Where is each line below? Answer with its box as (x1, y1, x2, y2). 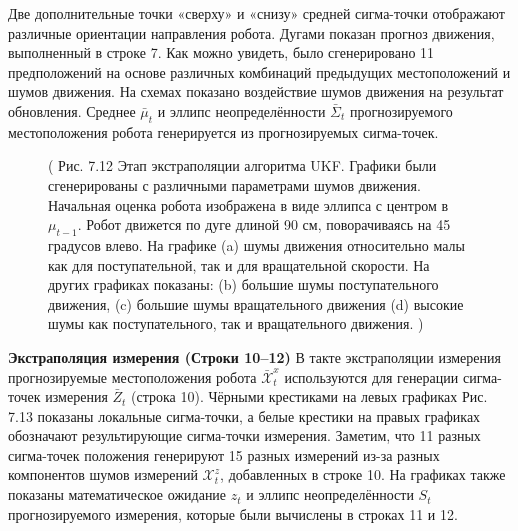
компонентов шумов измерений (8, 464, 198, 485)
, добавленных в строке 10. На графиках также (220, 464, 506, 485)
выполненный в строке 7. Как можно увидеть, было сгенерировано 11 (8, 42, 435, 63)
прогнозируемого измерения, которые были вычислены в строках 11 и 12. (8, 503, 458, 524)
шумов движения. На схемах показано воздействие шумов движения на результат (8, 81, 504, 102)
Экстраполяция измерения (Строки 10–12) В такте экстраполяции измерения (8, 346, 501, 367)
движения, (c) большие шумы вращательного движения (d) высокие (48, 293, 464, 314)
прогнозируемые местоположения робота (8, 366, 257, 387)
